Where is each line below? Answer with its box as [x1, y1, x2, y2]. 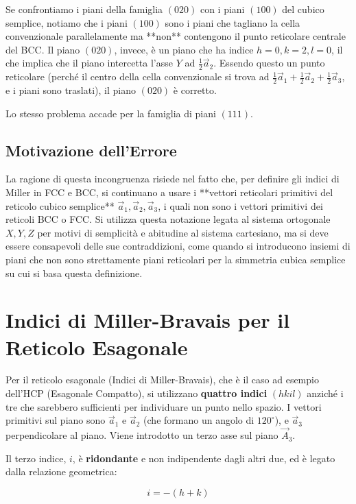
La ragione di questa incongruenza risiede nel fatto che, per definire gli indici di [5, 171, 340, 186]
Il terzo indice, [5, 451, 67, 465]
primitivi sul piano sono [5, 413, 106, 427]
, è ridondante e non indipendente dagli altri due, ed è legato [72, 451, 335, 465]
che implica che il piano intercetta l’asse [5, 56, 173, 70]
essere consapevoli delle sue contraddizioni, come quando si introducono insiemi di [5, 239, 351, 253]
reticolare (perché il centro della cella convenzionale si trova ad [5, 69, 270, 84]
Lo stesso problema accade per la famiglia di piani [5, 106, 216, 120]
